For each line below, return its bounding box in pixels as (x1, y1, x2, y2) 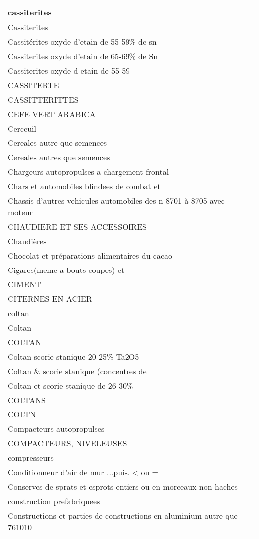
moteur (8, 206, 33, 218)
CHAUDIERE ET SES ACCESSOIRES (8, 221, 147, 232)
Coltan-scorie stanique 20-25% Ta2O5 (8, 351, 139, 362)
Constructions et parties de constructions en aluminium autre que (8, 510, 238, 521)
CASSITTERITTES (8, 94, 79, 105)
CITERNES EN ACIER (8, 293, 92, 304)
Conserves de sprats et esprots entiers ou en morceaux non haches (8, 481, 238, 492)
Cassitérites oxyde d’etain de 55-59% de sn (8, 36, 157, 47)
